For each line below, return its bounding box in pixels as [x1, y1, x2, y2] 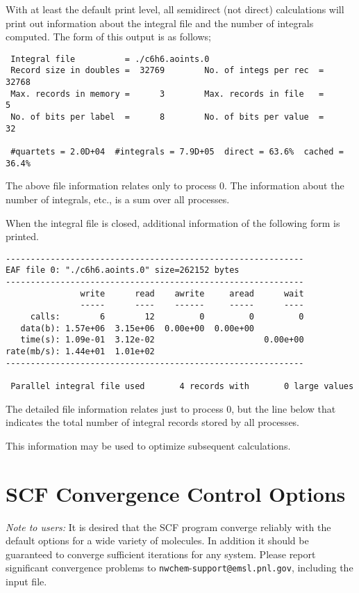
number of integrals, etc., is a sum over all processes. [6, 191, 230, 206]
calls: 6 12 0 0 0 [30, 312, 304, 322]
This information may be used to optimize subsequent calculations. [6, 438, 291, 452]
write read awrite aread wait [80, 288, 304, 299]
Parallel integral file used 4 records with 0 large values [10, 381, 354, 391]
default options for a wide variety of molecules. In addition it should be [6, 533, 309, 548]
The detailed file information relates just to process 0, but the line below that [6, 401, 336, 416]
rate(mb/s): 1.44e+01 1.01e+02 [6, 346, 155, 356]
